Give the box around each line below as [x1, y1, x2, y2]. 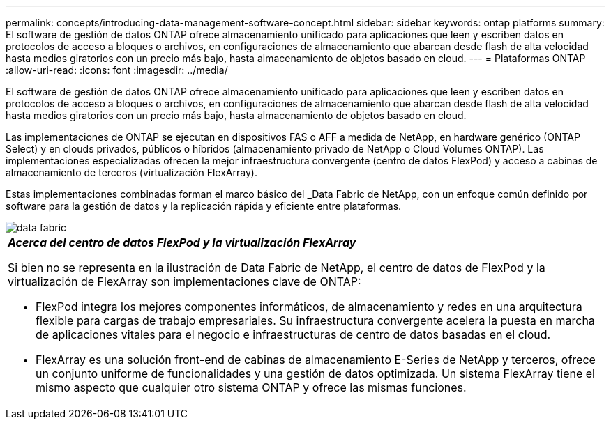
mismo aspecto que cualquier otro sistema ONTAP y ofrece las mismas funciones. [36, 380, 467, 394]
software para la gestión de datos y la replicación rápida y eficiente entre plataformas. [6, 200, 402, 212]
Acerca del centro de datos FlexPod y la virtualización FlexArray [8, 235, 356, 249]
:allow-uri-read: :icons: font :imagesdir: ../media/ [6, 64, 228, 76]
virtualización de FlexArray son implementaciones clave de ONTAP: [8, 275, 361, 288]
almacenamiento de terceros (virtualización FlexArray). [6, 167, 257, 178]
